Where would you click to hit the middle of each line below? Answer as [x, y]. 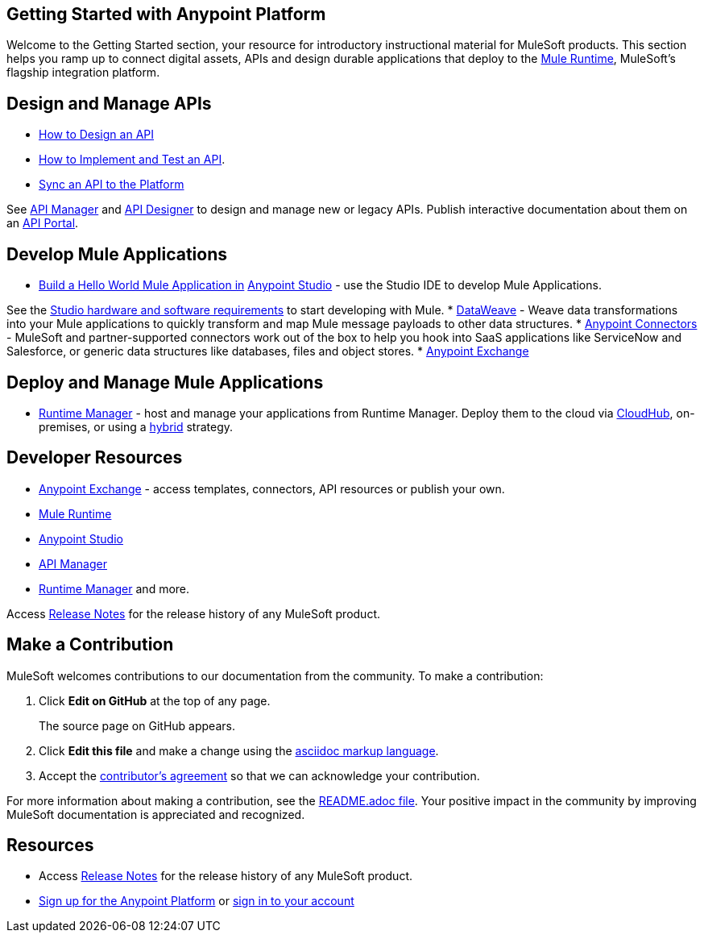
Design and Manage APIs [109, 103]
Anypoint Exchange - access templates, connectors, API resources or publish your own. [272, 488]
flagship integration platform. [83, 73]
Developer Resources [95, 458]
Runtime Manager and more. [114, 588]
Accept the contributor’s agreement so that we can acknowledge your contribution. [259, 775]
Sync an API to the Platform [112, 185]
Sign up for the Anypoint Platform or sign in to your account [197, 901]
